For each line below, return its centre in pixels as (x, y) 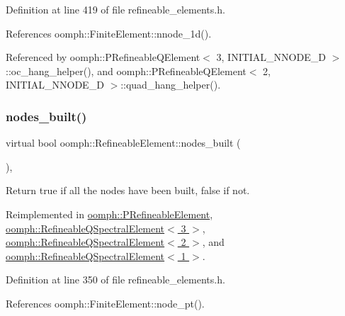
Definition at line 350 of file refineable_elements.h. (115, 280)
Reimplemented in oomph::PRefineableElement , (109, 214)
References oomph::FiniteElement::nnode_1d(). (109, 33)
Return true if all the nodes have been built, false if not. (128, 190)
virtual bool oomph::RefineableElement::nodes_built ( (123, 143)
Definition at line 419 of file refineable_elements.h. (115, 9)
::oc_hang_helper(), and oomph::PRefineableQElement (126, 70)
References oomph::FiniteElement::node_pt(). (105, 303)
